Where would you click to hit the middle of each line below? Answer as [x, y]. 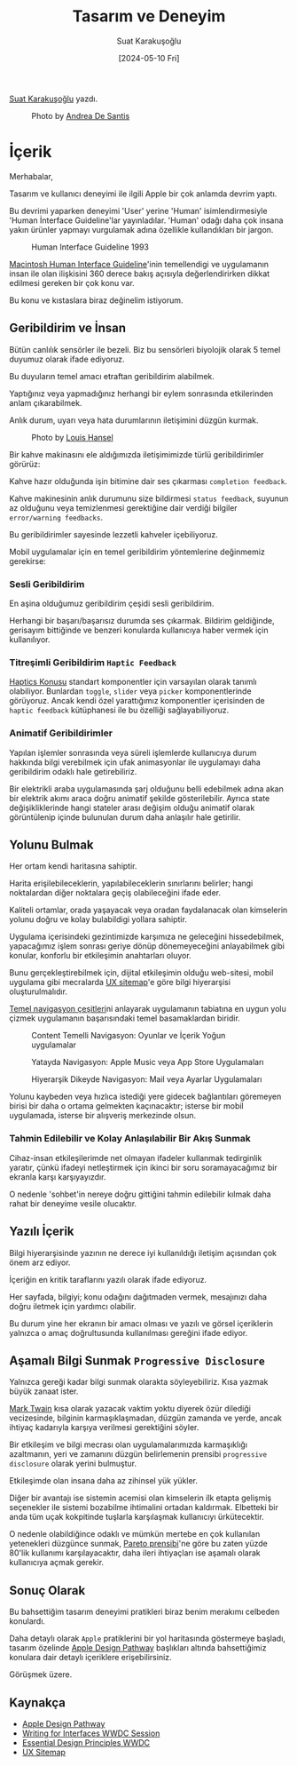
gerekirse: [27, 561]
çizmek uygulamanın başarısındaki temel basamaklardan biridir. [125, 1018]
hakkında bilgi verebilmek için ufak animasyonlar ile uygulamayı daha [135, 762]
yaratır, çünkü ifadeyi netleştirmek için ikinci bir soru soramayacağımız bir [143, 1167]
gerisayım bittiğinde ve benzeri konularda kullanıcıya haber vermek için [139, 630]
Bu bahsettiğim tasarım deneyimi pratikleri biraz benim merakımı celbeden [145, 1612]
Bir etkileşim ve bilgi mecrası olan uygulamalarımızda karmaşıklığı [129, 1444]
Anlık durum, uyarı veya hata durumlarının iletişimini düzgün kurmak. [134, 420]
